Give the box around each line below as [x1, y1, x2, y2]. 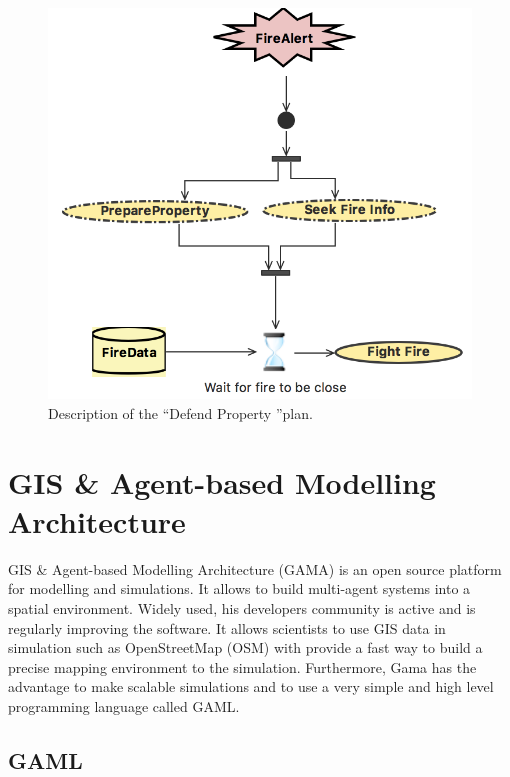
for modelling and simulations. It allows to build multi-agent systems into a [8, 578, 471, 599]
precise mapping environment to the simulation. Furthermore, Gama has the [8, 656, 477, 677]
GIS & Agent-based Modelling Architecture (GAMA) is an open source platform [8, 558, 502, 579]
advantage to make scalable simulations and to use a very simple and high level [8, 676, 494, 697]
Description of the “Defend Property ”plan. [48, 402, 313, 423]
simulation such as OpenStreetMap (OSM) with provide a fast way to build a [8, 637, 483, 658]
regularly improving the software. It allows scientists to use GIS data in [8, 617, 446, 638]
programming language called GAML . [8, 696, 240, 717]
